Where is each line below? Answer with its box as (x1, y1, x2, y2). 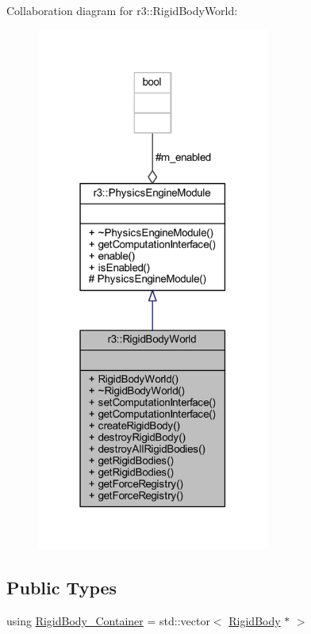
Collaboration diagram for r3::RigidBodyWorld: (6, 2, 238, 18)
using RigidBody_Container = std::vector (6, 612, 210, 628)
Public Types (6, 575, 117, 600)
